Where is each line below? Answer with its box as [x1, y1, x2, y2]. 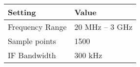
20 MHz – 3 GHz [74, 21, 133, 32]
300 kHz [74, 49, 102, 61]
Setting [8, 6, 36, 18]
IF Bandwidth [8, 49, 56, 61]
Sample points [8, 35, 56, 46]
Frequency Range [8, 21, 67, 32]
